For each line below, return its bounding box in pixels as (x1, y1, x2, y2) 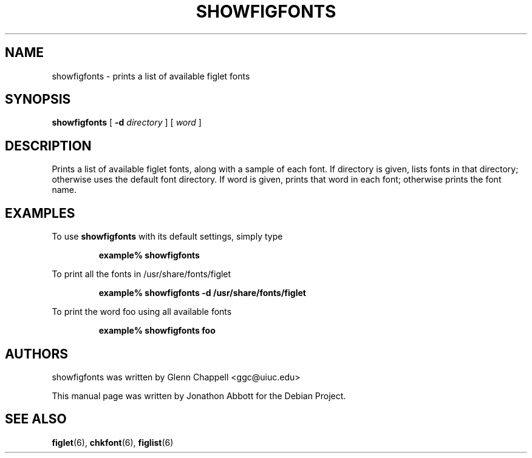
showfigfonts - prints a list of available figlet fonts (52, 70, 250, 81)
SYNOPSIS (5, 92, 71, 107)
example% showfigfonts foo (98, 325, 216, 336)
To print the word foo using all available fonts (52, 306, 232, 317)
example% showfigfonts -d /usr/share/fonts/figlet (98, 288, 306, 298)
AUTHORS (5, 346, 69, 362)
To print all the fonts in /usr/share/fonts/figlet (52, 269, 231, 280)
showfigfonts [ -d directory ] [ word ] (52, 117, 202, 128)
